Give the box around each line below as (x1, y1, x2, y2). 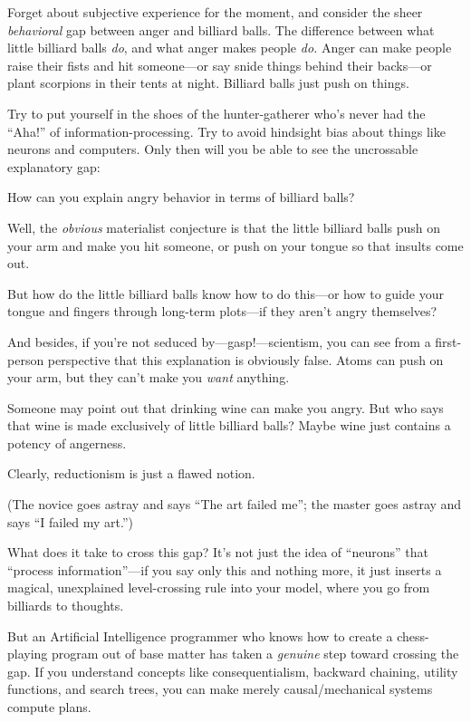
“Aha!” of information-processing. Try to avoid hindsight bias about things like (7, 121, 446, 140)
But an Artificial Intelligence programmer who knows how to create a (7, 626, 393, 645)
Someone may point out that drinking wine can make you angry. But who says (7, 398, 444, 417)
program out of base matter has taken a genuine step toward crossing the (52, 644, 459, 663)
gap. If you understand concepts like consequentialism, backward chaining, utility (7, 661, 458, 680)
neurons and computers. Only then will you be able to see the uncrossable (7, 140, 418, 159)
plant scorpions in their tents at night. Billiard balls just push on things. (7, 73, 409, 92)
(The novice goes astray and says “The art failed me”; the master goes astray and (7, 495, 462, 514)
